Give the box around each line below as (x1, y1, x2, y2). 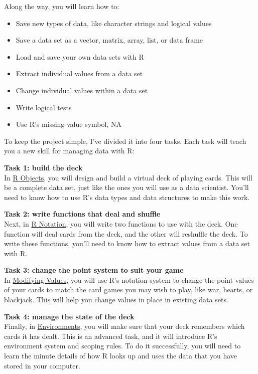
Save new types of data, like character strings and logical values (16, 18, 212, 28)
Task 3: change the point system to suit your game (4, 265, 184, 275)
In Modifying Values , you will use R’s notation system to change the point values (4, 274, 254, 285)
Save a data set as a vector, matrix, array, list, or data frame (16, 35, 203, 45)
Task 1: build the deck (4, 162, 83, 172)
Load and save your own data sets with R (16, 51, 144, 62)
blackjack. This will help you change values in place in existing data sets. (4, 294, 228, 305)
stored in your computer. (4, 360, 80, 370)
